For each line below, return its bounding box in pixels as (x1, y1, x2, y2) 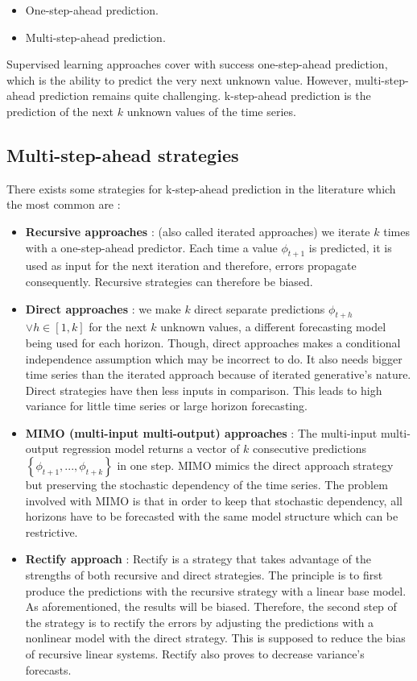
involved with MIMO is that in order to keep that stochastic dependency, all (25, 492, 403, 509)
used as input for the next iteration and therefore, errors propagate (25, 257, 357, 274)
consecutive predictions (253, 440, 367, 457)
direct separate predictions (194, 300, 325, 317)
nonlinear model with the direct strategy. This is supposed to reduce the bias (25, 629, 406, 646)
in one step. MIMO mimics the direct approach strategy (117, 457, 394, 474)
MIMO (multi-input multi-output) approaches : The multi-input (25, 424, 378, 441)
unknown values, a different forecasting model (160, 318, 386, 335)
